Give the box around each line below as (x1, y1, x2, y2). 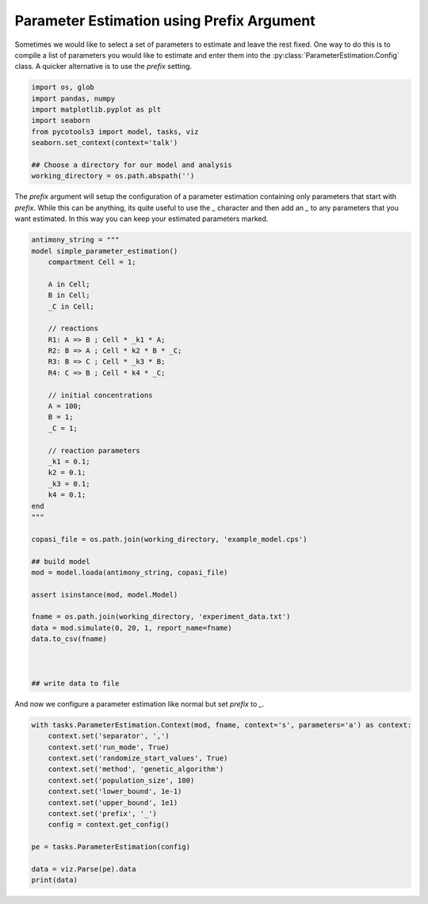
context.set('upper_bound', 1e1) (48, 798, 178, 807)
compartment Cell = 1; (48, 257, 136, 266)
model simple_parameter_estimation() (31, 246, 178, 255)
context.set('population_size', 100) (48, 776, 195, 784)
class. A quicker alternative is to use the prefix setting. (14, 62, 193, 71)
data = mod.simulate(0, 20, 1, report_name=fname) (31, 623, 233, 632)
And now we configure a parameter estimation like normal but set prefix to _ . (14, 699, 265, 708)
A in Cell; (48, 280, 90, 288)
